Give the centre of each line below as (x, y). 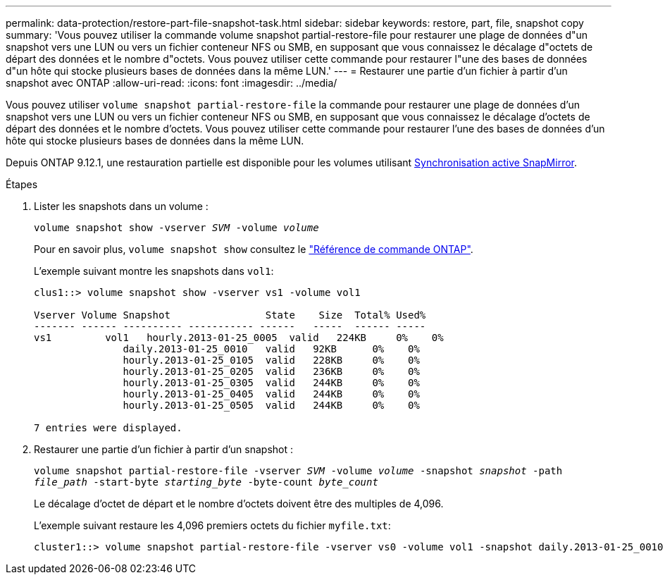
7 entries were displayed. (108, 428)
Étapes (22, 184)
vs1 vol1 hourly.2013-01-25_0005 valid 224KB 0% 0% (239, 338)
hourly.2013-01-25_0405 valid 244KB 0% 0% (271, 394)
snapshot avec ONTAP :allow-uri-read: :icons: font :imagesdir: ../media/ (172, 83)
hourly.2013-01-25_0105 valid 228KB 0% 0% (271, 360)
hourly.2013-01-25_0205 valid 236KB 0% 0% (271, 371)
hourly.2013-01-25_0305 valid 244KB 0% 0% (271, 383)
